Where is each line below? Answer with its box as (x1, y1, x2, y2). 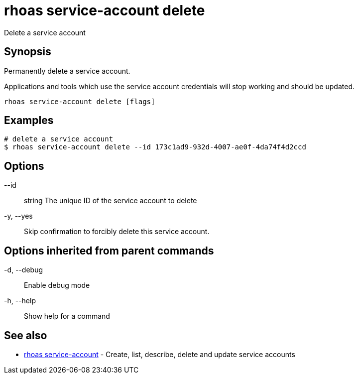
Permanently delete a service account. (4, 66, 130, 75)
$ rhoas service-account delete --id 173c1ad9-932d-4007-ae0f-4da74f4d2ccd (4, 143, 306, 151)
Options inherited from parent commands (4, 244, 214, 257)
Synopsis (4, 45, 51, 58)
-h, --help (4, 296, 36, 305)
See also (4, 329, 47, 342)
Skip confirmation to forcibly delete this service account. (24, 227, 210, 236)
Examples (4, 114, 54, 127)
